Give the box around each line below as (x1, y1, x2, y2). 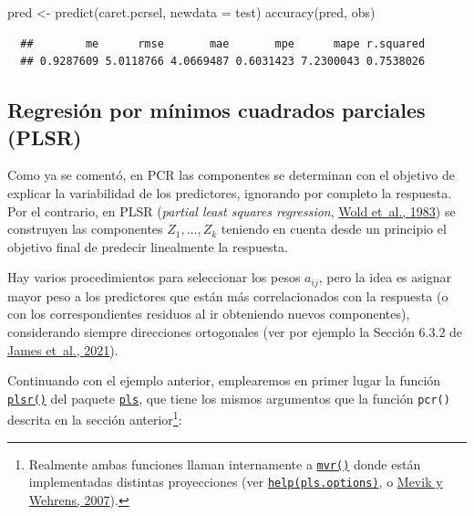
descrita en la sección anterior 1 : (7, 407, 182, 429)
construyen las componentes (7, 219, 163, 238)
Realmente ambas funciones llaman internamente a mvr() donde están (28, 454, 421, 473)
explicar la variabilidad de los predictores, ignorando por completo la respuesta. (7, 183, 452, 202)
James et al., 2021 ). (7, 340, 118, 359)
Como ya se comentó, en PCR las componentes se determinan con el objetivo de (7, 165, 456, 184)
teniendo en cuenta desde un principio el (221, 219, 447, 238)
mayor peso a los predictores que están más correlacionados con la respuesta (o (7, 286, 448, 305)
